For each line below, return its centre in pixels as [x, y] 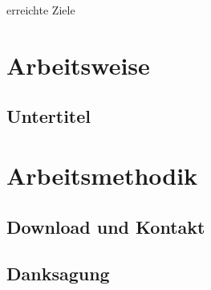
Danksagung [58, 274]
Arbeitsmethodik [102, 175]
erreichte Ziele [41, 10]
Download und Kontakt [106, 226]
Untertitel [49, 116]
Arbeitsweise [78, 65]
